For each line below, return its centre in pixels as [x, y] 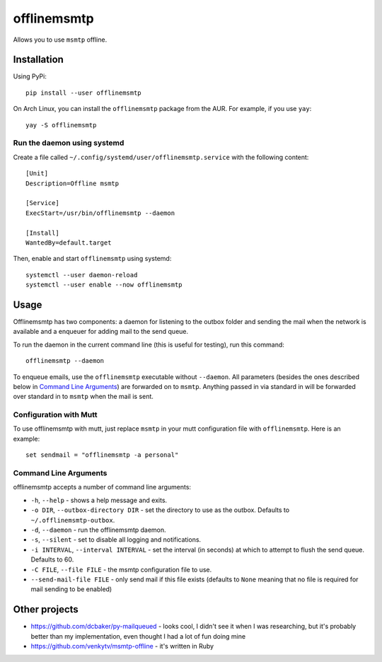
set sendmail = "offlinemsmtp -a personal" [102, 455]
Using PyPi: [30, 76]
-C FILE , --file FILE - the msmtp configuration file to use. [121, 569]
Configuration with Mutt [56, 415]
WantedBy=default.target [69, 243]
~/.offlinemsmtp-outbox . [73, 520]
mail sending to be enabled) [71, 589]
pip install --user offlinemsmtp [83, 93]
